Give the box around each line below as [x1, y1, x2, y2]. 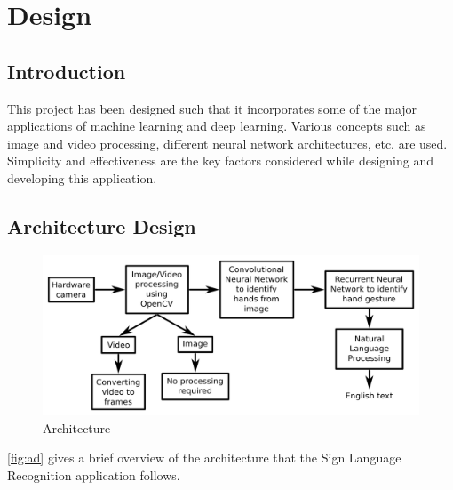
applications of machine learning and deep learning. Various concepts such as [7, 116, 426, 135]
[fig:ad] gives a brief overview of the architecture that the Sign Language [7, 448, 401, 467]
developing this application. [7, 168, 157, 187]
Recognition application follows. [7, 466, 180, 485]
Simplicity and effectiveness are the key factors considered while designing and [7, 151, 433, 170]
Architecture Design [7, 212, 196, 239]
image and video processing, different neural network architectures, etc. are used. [7, 133, 448, 152]
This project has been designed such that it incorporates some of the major [7, 99, 417, 117]
